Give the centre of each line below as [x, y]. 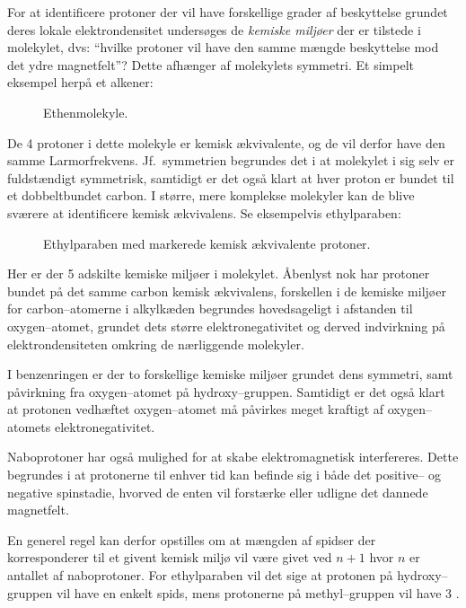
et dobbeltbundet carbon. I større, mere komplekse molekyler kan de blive [211, 195]
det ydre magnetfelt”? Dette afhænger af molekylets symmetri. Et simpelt [211, 64]
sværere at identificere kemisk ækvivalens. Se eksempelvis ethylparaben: [204, 212]
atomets [29, 426]
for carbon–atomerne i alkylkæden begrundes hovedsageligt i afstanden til [210, 308]
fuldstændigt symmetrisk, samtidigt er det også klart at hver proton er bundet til [231, 177]
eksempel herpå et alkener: [80, 82]
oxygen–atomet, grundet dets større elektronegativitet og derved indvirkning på [226, 326]
